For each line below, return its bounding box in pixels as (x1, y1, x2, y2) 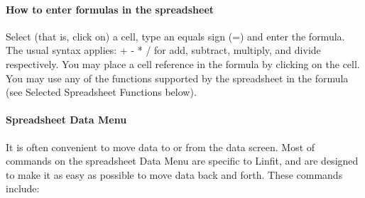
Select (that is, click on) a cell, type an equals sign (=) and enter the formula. (6, 28, 345, 43)
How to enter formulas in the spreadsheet (6, 1, 214, 16)
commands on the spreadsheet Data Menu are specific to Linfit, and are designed (6, 153, 359, 168)
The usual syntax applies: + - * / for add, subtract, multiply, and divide (6, 43, 321, 57)
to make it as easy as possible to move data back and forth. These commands (6, 167, 343, 182)
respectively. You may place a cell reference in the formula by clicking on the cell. (6, 56, 360, 71)
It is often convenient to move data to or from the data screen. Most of (6, 139, 315, 154)
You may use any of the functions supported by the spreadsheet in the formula (6, 70, 349, 85)
